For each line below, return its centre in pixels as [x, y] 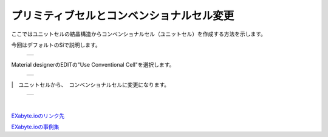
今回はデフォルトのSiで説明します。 [56, 45]
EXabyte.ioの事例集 [35, 127]
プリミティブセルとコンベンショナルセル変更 [123, 16]
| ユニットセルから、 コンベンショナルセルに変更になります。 [91, 84]
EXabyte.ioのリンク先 [38, 116]
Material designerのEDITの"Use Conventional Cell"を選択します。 [93, 65]
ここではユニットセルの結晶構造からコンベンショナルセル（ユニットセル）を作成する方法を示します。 [139, 34]
